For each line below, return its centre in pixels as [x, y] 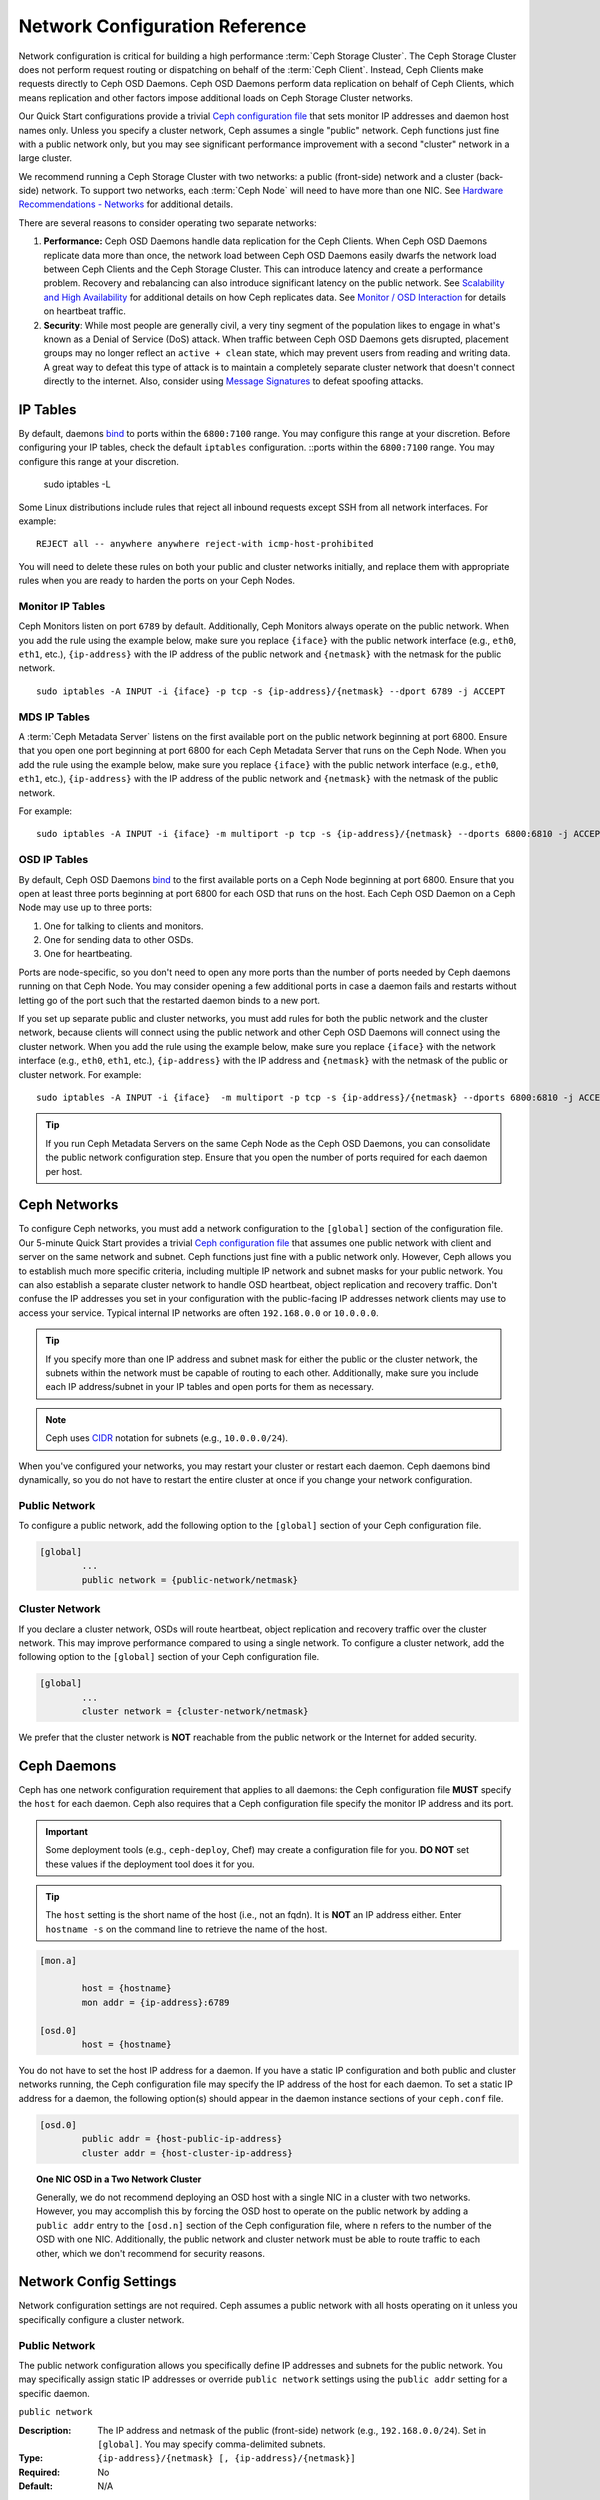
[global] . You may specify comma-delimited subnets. [211, 2444]
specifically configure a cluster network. [101, 2319]
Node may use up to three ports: [85, 907]
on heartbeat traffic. [85, 311]
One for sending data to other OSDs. [118, 940]
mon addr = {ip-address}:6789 [155, 2002]
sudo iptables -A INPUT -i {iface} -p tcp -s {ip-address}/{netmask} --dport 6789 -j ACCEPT [271, 691]
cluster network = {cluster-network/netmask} [195, 1711]
